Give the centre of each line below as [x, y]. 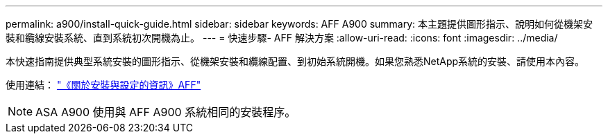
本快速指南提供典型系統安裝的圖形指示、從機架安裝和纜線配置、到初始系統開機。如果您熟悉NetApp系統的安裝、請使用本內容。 [295, 61]
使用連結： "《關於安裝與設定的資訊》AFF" [103, 85]
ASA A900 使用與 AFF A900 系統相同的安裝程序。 [166, 112]
